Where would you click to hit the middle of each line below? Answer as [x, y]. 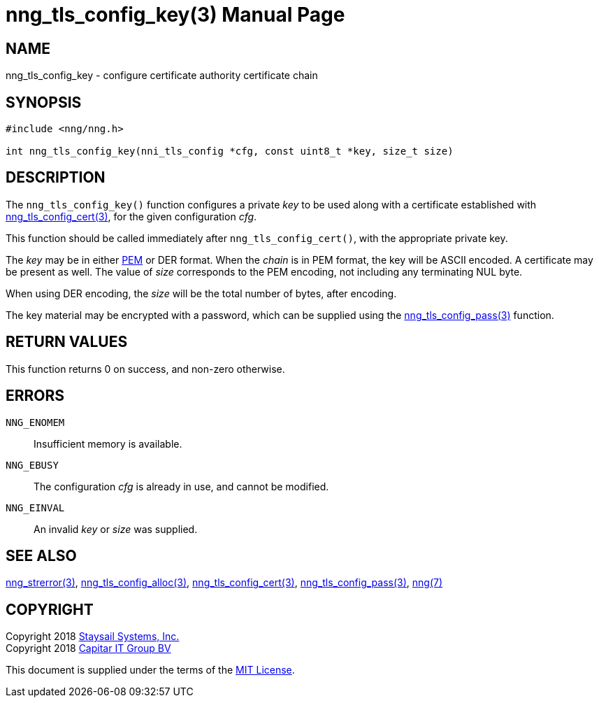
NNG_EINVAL [35, 507]
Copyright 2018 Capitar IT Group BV [88, 648]
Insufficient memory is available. [108, 443]
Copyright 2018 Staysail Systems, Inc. [93, 637]
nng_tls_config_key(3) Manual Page [175, 15]
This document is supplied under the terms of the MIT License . [150, 670]
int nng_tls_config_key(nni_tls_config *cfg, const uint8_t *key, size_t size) [230, 151]
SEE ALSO [41, 555]
